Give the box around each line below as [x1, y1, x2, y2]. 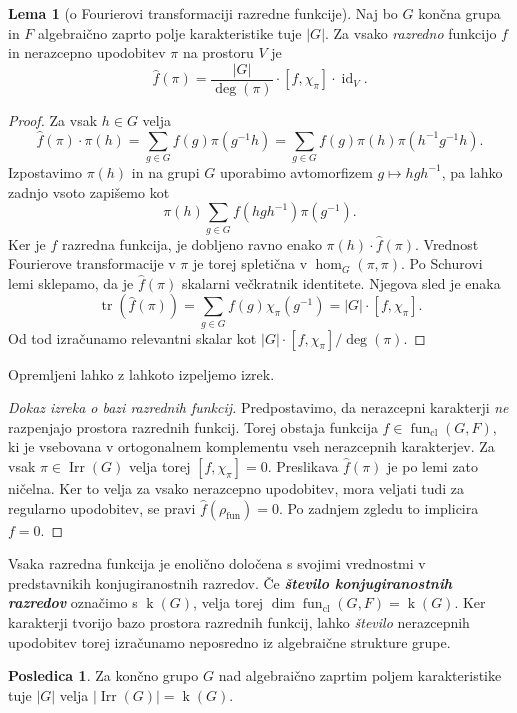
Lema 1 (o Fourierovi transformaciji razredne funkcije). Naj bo [8, 3, 398, 23]
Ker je [8, 233, 46, 254]
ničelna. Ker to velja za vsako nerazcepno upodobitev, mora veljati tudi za [8, 477, 464, 498]
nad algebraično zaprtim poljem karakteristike [218, 665, 502, 686]
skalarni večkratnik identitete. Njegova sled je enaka [181, 272, 501, 293]
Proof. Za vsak [8, 109, 98, 130]
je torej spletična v [192, 253, 308, 274]
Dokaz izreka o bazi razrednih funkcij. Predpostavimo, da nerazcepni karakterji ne [8, 397, 509, 418]
